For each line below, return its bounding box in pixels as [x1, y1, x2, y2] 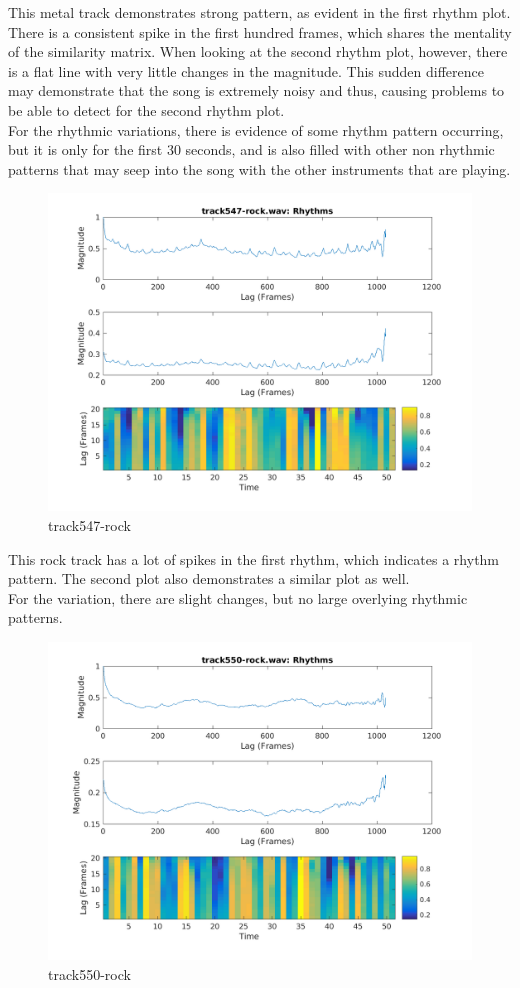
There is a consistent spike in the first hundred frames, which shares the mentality [8, 21, 512, 42]
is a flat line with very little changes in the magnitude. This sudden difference [8, 60, 484, 81]
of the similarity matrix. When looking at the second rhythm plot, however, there [8, 41, 508, 62]
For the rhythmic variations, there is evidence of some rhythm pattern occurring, [8, 119, 504, 140]
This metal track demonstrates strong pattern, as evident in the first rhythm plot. [8, 2, 511, 22]
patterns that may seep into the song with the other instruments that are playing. [8, 158, 511, 179]
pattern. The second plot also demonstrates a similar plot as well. [8, 568, 410, 589]
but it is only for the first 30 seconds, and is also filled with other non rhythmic [8, 139, 495, 160]
